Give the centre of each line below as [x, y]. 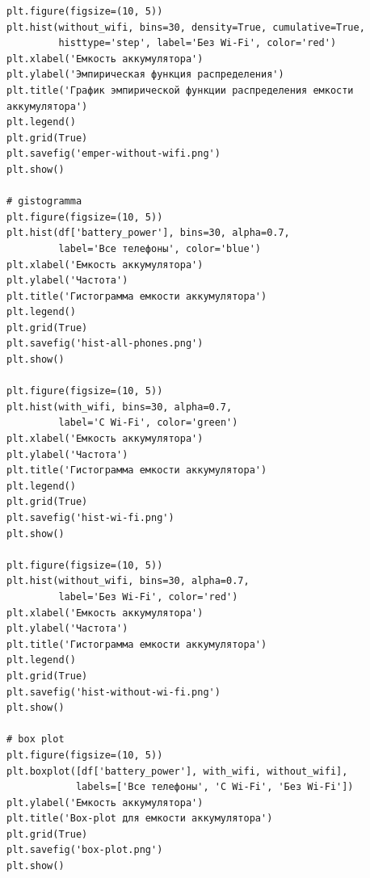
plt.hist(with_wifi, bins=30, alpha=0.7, [120, 407]
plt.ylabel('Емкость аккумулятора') [105, 802]
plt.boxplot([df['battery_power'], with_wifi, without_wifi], [177, 771]
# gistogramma [44, 202]
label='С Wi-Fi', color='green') [148, 423]
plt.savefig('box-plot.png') [85, 850]
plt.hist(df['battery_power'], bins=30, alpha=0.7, [148, 233]
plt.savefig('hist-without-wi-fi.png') [114, 692]
